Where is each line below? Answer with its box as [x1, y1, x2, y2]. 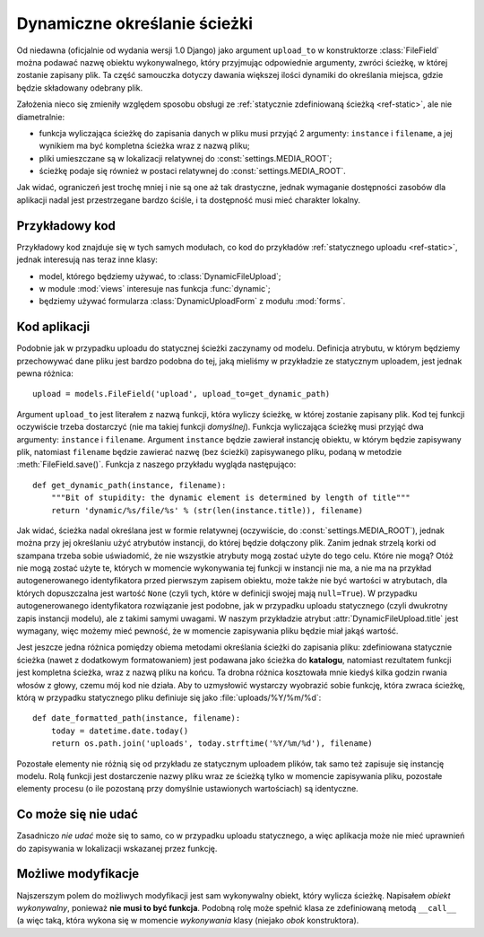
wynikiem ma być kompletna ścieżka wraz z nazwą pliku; [39, 140, 250, 152]
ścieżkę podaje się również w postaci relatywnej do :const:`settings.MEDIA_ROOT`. [39, 166, 347, 177]
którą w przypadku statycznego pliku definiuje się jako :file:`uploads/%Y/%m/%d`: [16, 692, 322, 703]
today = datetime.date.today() [50, 725, 189, 736]
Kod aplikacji [16, 320, 91, 335]
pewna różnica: [16, 368, 73, 379]
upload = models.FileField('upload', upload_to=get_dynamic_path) [32, 389, 331, 399]
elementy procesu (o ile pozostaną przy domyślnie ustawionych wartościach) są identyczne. [16, 784, 359, 794]
